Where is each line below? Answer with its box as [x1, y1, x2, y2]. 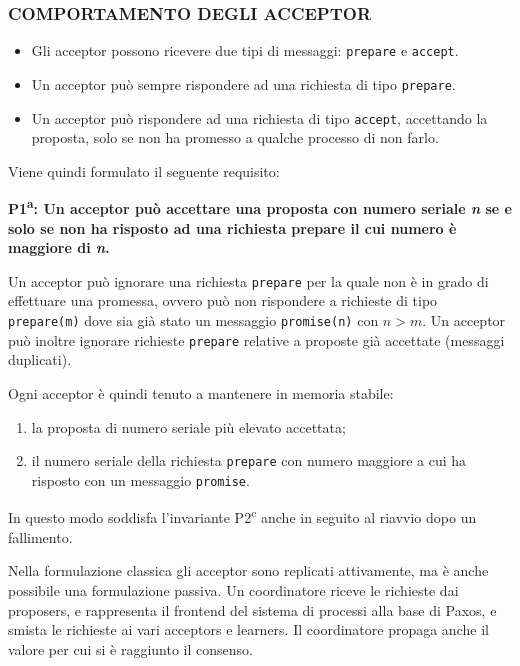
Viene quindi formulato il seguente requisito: [8, 160, 280, 181]
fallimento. [8, 526, 73, 547]
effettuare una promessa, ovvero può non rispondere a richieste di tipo [8, 290, 438, 311]
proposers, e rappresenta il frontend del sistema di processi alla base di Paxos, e [8, 599, 497, 620]
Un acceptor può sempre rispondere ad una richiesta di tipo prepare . [31, 73, 456, 94]
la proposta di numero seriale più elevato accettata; [31, 416, 346, 437]
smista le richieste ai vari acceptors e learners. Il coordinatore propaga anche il [8, 619, 489, 640]
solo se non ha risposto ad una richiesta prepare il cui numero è [8, 217, 457, 238]
